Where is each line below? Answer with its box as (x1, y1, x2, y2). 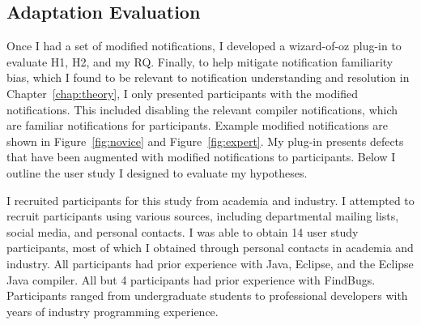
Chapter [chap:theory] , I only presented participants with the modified (6, 84, 358, 101)
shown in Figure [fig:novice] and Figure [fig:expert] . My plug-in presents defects (6, 132, 404, 149)
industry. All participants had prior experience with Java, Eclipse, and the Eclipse (6, 254, 414, 272)
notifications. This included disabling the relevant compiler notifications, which (6, 100, 398, 118)
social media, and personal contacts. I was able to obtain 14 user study (6, 223, 359, 240)
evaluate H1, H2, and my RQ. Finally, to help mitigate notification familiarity (6, 53, 393, 70)
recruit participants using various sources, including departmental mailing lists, (6, 207, 399, 225)
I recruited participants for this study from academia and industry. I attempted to (6, 191, 415, 208)
